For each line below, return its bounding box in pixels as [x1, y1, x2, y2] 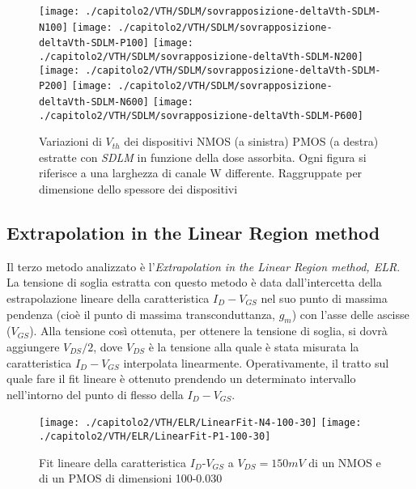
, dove [93, 338, 123, 355]
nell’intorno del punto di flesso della [6, 385, 184, 402]
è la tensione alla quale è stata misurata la [148, 338, 359, 355]
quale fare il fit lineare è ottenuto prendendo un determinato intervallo [6, 370, 356, 387]
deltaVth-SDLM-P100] [39, 37, 150, 49]
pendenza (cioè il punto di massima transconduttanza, [6, 305, 276, 322]
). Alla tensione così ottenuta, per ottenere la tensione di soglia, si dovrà [29, 322, 388, 339]
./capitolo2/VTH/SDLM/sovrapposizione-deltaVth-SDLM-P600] [39, 109, 363, 121]
